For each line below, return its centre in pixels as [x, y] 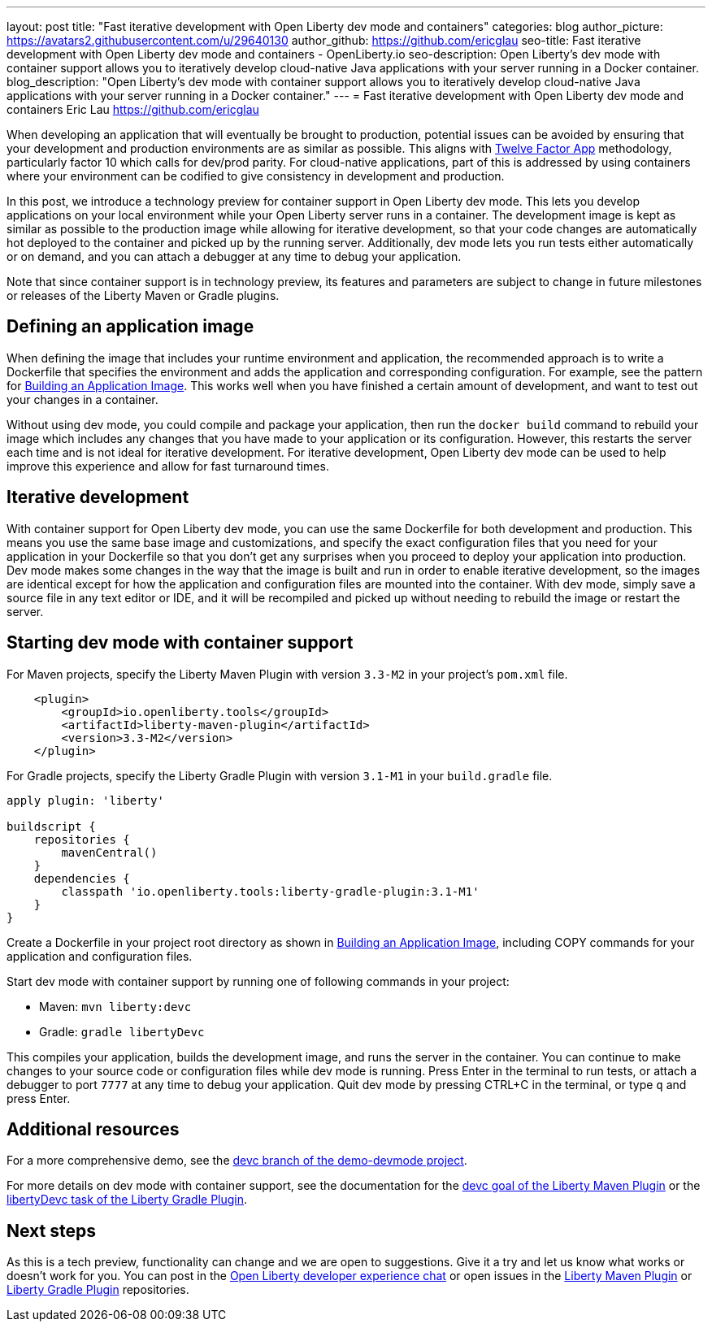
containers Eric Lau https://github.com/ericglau [133, 109]
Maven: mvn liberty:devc [115, 1006]
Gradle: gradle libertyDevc [122, 1031]
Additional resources [93, 1129]
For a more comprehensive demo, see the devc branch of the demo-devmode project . [237, 1161]
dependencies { [82, 878]
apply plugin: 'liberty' [85, 800]
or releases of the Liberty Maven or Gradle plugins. [143, 295]
